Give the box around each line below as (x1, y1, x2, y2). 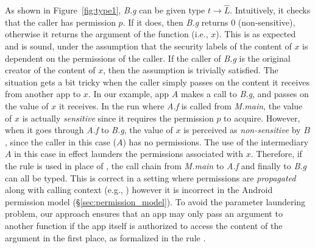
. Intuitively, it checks (230, 4, 311, 16)
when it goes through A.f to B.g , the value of (5, 123, 173, 136)
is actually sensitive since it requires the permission (22, 111, 214, 124)
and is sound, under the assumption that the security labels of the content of (5, 40, 292, 52)
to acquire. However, (224, 111, 300, 124)
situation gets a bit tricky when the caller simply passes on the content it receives (5, 75, 310, 88)
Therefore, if (256, 147, 302, 160)
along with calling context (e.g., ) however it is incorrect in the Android (5, 183, 273, 196)
